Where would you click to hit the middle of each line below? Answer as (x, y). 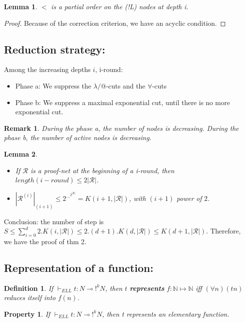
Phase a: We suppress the (53, 85)
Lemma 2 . (21, 153)
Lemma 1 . (21, 6)
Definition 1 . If (29, 288)
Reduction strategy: (55, 49)
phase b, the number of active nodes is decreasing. (78, 137)
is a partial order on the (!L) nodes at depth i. (120, 6)
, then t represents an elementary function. (166, 313)
